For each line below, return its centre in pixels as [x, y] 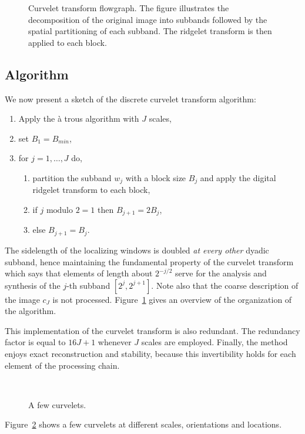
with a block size [156, 177]
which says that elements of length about [79, 273]
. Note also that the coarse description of [225, 285]
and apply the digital [238, 177]
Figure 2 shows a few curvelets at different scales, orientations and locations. [143, 424]
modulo [59, 211]
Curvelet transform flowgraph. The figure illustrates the [129, 8]
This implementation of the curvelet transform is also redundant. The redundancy [152, 330]
